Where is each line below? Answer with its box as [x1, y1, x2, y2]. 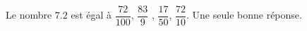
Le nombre [6, 8, 52, 22]
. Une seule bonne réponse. [186, 8, 302, 22]
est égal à [71, 8, 112, 22]
